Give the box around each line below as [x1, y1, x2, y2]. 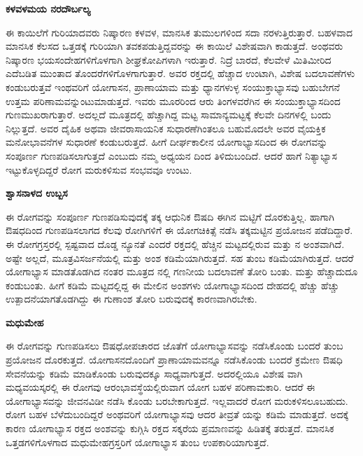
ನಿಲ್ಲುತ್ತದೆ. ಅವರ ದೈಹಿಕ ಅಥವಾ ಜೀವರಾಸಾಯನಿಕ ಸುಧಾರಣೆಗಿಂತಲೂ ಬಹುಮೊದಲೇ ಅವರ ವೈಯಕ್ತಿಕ [6, 120, 326, 135]
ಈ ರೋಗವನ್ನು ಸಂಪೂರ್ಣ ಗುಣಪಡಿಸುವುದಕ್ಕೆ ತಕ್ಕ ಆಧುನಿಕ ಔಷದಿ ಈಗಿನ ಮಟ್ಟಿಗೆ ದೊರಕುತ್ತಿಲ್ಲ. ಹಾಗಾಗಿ [6, 209, 334, 223]
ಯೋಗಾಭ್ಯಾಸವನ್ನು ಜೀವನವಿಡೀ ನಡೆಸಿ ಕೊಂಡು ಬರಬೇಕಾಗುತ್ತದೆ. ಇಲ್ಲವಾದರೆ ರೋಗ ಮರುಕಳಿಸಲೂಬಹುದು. [6, 393, 348, 408]
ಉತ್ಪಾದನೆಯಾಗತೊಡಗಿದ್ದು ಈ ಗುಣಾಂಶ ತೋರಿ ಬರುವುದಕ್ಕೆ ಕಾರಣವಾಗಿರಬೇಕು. [6, 291, 257, 306]
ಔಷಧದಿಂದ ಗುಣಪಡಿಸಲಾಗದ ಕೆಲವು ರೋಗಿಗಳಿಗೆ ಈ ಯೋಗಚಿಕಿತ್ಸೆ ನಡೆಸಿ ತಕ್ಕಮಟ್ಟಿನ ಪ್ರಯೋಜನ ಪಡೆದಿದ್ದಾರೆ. [6, 223, 353, 237]
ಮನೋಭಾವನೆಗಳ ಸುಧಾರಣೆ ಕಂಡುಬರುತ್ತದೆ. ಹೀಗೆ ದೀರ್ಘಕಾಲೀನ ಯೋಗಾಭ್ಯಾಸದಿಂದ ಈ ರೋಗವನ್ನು [6, 134, 328, 149]
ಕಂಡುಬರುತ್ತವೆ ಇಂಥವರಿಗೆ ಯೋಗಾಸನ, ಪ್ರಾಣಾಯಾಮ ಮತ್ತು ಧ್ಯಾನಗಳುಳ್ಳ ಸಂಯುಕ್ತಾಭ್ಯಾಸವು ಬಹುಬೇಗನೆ [6, 79, 340, 94]
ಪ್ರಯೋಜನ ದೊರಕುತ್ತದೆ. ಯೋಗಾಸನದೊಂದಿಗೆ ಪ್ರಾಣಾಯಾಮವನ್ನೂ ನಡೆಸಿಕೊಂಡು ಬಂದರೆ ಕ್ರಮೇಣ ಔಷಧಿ [6, 352, 343, 367]
